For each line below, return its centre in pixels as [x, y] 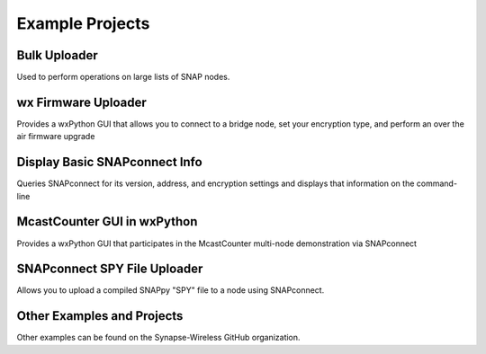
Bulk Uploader [57, 55]
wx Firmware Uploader [82, 102]
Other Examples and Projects [100, 316]
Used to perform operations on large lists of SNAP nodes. [123, 77]
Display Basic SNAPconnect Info [109, 162]
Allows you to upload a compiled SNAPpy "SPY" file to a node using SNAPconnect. [171, 290]
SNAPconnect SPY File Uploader [110, 269]
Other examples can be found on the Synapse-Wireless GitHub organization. [158, 338]
